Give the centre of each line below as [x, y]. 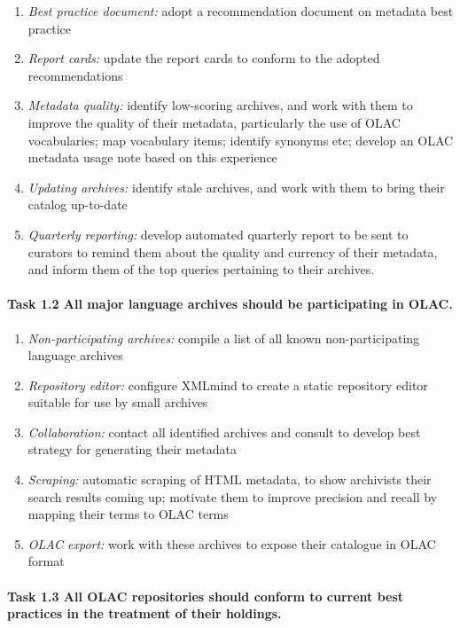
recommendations [75, 75]
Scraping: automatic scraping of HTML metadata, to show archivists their [230, 479]
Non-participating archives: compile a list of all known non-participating [224, 338]
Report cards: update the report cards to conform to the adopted [204, 58]
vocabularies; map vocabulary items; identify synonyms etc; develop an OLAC [241, 140]
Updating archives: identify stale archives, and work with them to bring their [236, 187]
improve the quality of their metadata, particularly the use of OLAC [214, 122]
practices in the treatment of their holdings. [144, 613]
